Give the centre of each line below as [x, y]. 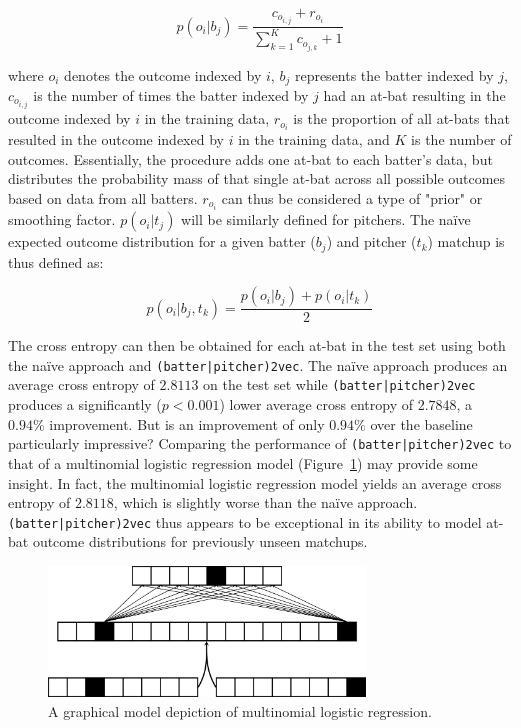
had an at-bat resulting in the [414, 95]
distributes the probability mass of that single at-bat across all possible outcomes [257, 178]
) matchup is [466, 241]
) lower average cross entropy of [316, 404]
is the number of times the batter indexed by [171, 95]
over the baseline [421, 423]
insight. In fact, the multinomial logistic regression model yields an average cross [255, 482]
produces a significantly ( [85, 404]
